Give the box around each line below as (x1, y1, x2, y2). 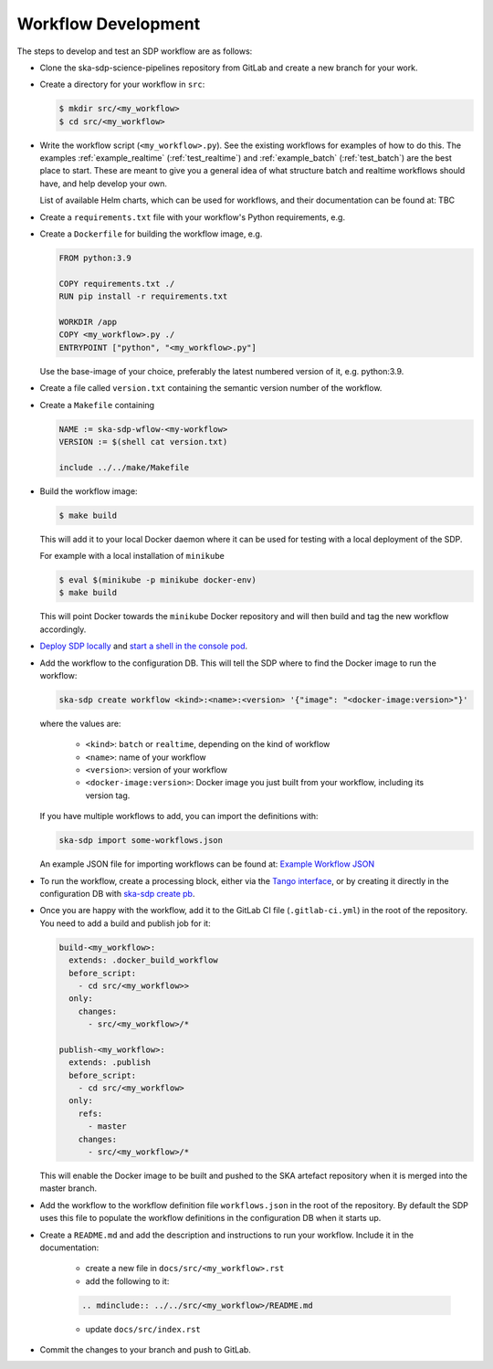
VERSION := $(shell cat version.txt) (58, 437, 228, 447)
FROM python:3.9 (58, 253, 132, 264)
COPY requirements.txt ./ (58, 279, 175, 289)
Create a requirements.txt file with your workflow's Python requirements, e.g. (39, 211, 346, 223)
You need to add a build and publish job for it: (39, 918, 211, 929)
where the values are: (39, 718, 121, 729)
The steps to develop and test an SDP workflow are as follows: (16, 46, 253, 57)
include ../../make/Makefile (58, 462, 190, 472)
